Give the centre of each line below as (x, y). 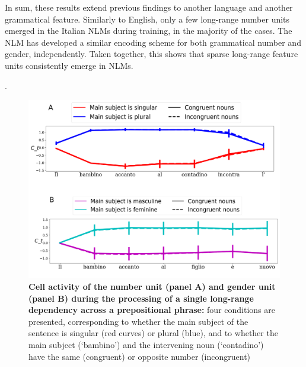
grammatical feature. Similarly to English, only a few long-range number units (147, 19)
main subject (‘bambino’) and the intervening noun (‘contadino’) (146, 344)
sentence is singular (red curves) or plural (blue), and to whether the (153, 333)
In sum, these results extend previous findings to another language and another (149, 7)
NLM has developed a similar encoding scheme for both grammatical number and (153, 42)
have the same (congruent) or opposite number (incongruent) (140, 356)
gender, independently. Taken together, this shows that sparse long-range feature (152, 54)
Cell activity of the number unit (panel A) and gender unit (152, 286)
